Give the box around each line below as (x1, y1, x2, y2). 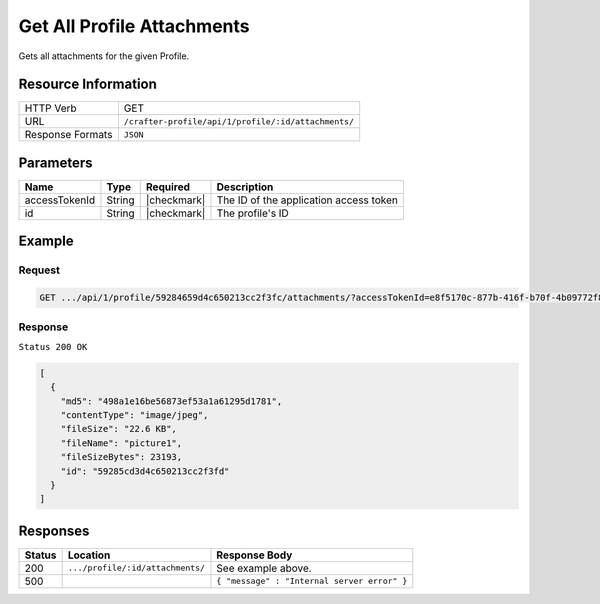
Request (18, 263, 60, 277)
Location (67, 548, 111, 562)
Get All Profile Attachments (18, 15, 250, 37)
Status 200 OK (18, 341, 88, 352)
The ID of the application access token (216, 193, 399, 207)
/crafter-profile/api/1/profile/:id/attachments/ (123, 116, 355, 127)
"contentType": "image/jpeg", (60, 410, 209, 421)
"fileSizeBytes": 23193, (60, 451, 183, 463)
